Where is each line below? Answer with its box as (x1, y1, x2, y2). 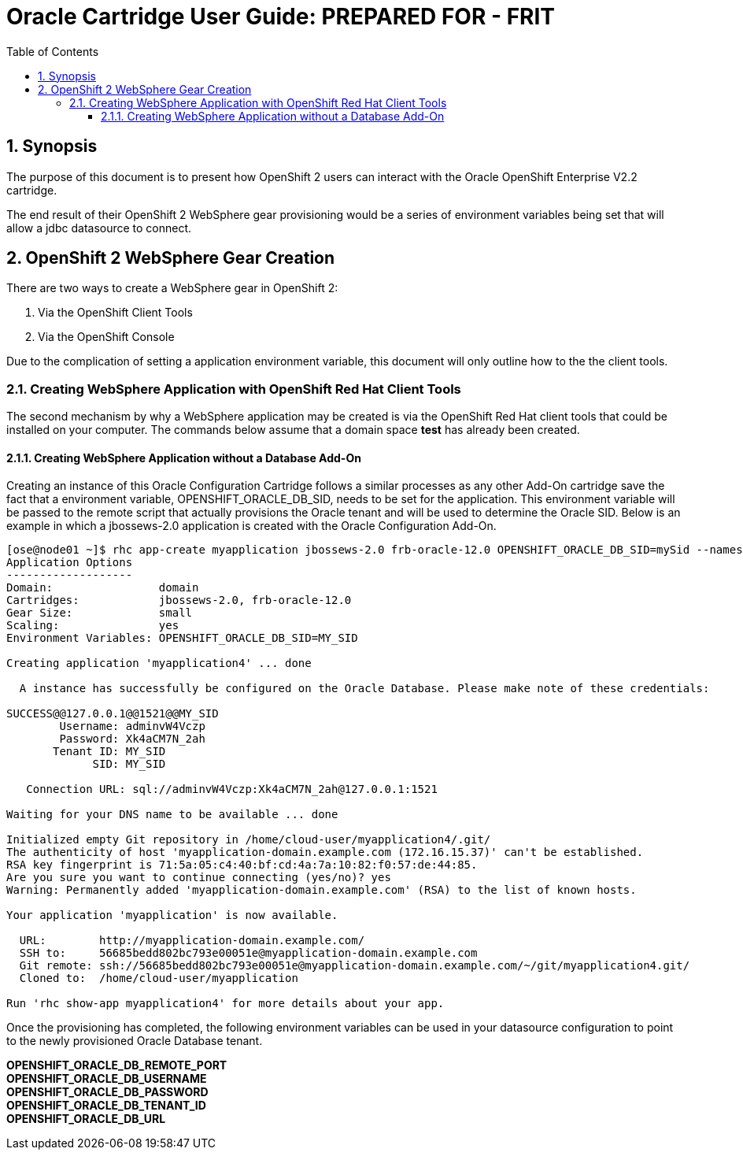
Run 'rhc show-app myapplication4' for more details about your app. (6, 997, 445, 1010)
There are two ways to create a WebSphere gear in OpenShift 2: (6, 281, 338, 295)
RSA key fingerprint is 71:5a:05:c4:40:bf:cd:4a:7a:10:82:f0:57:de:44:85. (6, 858, 478, 872)
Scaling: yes (6, 619, 179, 632)
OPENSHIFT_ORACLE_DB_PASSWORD (6, 1085, 209, 1099)
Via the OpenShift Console (38, 330, 175, 344)
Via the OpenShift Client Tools (38, 306, 193, 320)
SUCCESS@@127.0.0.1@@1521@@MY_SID (6, 707, 219, 721)
